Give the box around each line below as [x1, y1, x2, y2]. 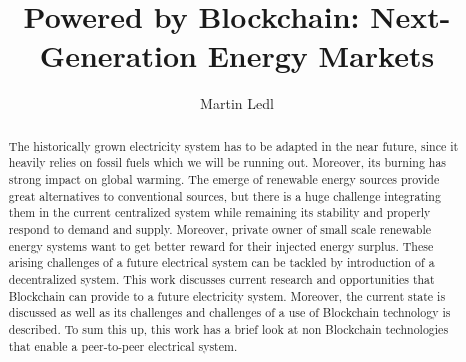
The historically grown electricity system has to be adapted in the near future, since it [8, 137, 459, 154]
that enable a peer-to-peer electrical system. [8, 337, 238, 354]
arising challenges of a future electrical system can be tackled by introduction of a [8, 254, 435, 271]
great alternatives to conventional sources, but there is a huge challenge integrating [8, 187, 441, 204]
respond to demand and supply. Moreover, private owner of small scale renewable [8, 220, 432, 237]
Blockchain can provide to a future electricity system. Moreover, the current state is [8, 287, 446, 304]
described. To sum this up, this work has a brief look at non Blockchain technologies [8, 320, 449, 337]
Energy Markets [207, 35, 435, 76]
